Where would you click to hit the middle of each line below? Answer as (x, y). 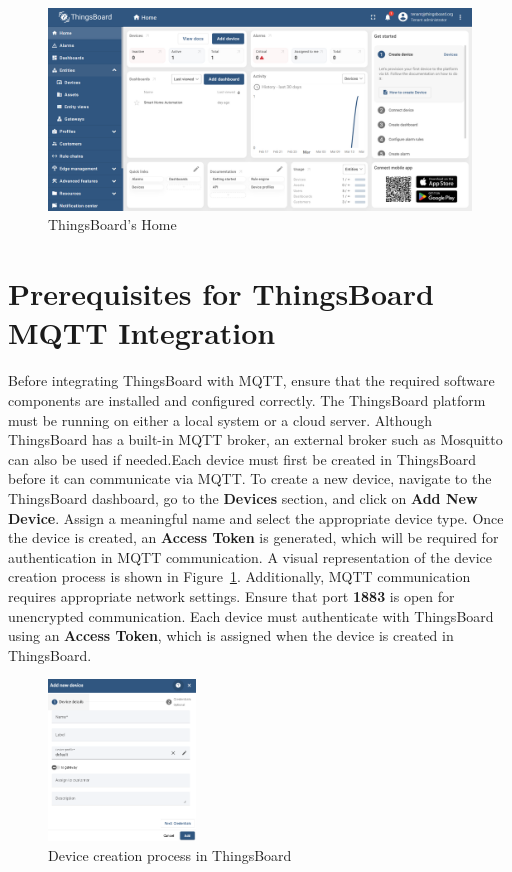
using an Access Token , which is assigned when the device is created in (231, 635)
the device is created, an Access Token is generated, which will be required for (253, 537)
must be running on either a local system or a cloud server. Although (220, 419)
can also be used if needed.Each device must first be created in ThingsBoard (242, 458)
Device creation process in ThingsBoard (170, 854)
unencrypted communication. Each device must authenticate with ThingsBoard (251, 615)
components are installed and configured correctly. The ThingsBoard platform (247, 399)
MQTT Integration (142, 332)
